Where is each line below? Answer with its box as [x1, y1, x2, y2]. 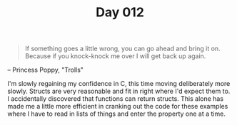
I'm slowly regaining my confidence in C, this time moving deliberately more [7, 80, 231, 88]
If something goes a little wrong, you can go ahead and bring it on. [24, 44, 221, 53]
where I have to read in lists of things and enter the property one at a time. [7, 109, 226, 118]
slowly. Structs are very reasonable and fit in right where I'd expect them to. [7, 87, 231, 96]
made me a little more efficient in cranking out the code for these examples [7, 102, 228, 111]
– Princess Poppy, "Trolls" [7, 65, 84, 75]
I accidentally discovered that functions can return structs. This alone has [7, 94, 223, 103]
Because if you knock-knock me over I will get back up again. [24, 52, 206, 60]
